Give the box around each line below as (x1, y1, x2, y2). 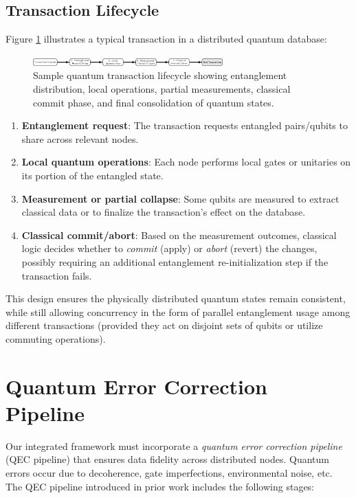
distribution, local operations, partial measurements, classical (33, 81, 291, 95)
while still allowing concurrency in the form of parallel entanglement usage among (5, 304, 351, 319)
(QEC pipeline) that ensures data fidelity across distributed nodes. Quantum (5, 452, 329, 466)
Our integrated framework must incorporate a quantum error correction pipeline (5, 438, 342, 453)
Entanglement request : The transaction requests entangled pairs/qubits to (21, 118, 348, 133)
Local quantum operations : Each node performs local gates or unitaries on (21, 155, 351, 169)
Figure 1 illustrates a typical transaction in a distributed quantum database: (5, 32, 327, 46)
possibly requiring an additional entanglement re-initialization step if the (21, 254, 329, 269)
